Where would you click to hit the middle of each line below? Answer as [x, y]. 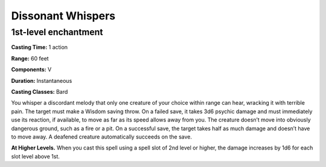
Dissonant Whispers [63, 16]
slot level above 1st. [36, 156]
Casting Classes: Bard [40, 91]
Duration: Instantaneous [42, 80]
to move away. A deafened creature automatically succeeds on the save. [102, 137]
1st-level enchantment [57, 32]
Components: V [31, 70]
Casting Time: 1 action [40, 47]
